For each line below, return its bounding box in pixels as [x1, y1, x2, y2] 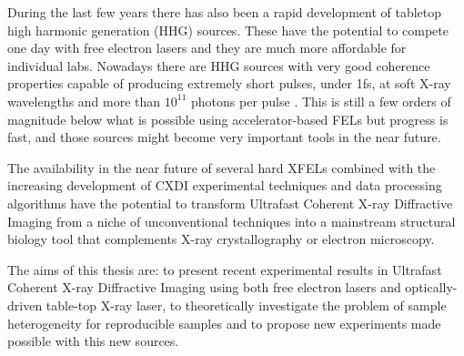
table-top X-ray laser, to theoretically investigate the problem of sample [45, 295, 447, 314]
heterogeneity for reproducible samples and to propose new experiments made [7, 313, 441, 332]
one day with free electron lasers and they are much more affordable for [7, 38, 407, 57]
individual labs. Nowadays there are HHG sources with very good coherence [7, 56, 430, 75]
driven [7, 295, 43, 314]
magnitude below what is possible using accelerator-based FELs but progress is [7, 109, 449, 128]
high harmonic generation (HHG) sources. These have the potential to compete [7, 20, 449, 39]
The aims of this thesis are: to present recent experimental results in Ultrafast [7, 259, 442, 279]
